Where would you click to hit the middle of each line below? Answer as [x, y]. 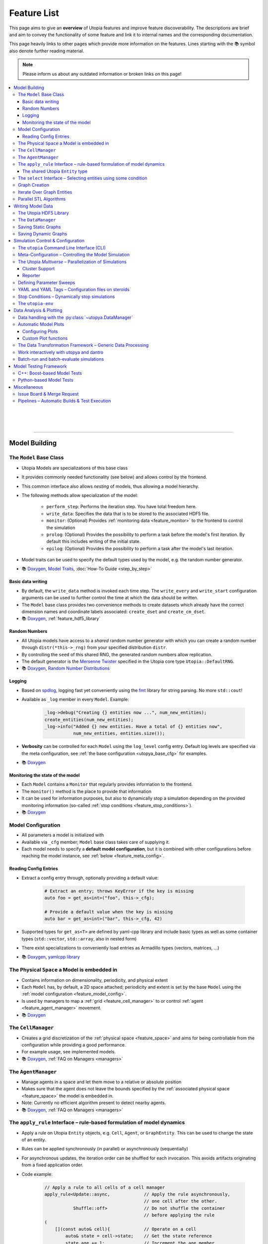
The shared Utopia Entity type [55, 171]
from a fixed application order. [53, 1165]
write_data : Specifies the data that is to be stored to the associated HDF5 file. [128, 514]
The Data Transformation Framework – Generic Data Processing [83, 345]
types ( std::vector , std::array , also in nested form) [79, 938]
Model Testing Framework [40, 366]
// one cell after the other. [180, 1201]
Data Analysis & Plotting [38, 311]
